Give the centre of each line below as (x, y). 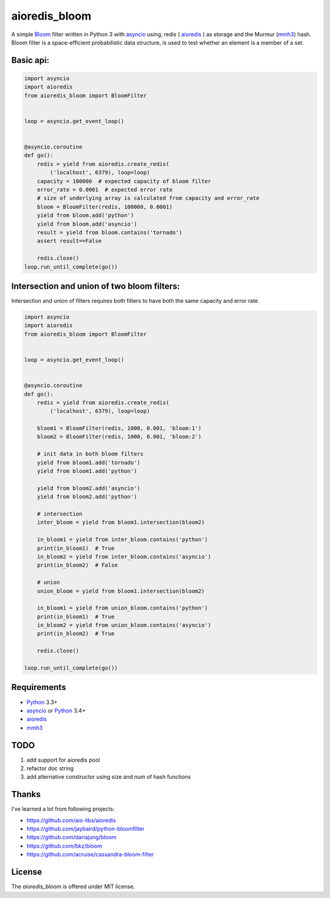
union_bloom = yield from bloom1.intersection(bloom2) (121, 591)
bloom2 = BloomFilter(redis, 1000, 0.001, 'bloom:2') (119, 437)
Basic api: (31, 60)
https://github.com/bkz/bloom (64, 846)
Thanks (26, 794)
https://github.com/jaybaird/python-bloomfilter (86, 829)
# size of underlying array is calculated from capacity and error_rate (148, 198)
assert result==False (69, 241)
